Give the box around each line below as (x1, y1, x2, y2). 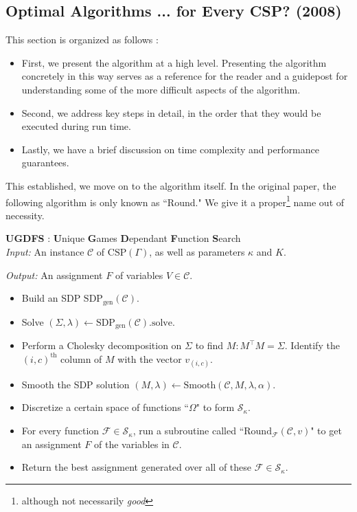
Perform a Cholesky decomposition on (21, 338, 182, 353)
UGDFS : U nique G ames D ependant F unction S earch (5, 231, 241, 245)
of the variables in (94, 436, 170, 451)
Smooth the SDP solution (21, 377, 130, 391)
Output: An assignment (5, 267, 103, 282)
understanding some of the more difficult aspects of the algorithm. (21, 82, 301, 96)
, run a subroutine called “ (133, 423, 244, 438)
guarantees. (21, 155, 69, 170)
